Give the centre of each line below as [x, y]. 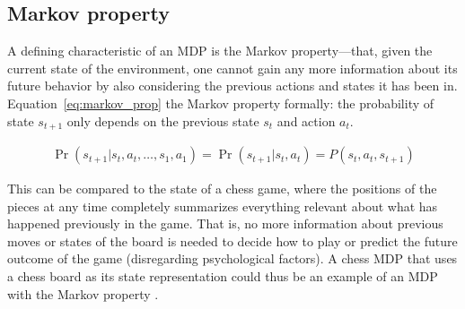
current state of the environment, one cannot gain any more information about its [232, 68]
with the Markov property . [83, 293]
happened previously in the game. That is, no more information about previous [225, 223]
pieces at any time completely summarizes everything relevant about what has [223, 206]
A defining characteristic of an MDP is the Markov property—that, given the [220, 51]
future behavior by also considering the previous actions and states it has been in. [232, 86]
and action [306, 120]
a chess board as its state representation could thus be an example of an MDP [223, 276]
